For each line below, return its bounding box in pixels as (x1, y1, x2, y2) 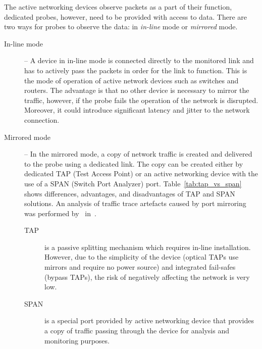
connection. (24, 114, 60, 125)
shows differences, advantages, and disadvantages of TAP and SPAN (24, 188, 235, 198)
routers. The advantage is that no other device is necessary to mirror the (24, 85, 249, 95)
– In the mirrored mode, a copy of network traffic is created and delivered (24, 148, 252, 159)
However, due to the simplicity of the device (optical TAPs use (44, 252, 239, 262)
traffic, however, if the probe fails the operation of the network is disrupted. (24, 94, 258, 105)
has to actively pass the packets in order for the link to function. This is (24, 65, 247, 75)
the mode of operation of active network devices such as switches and (24, 75, 239, 85)
